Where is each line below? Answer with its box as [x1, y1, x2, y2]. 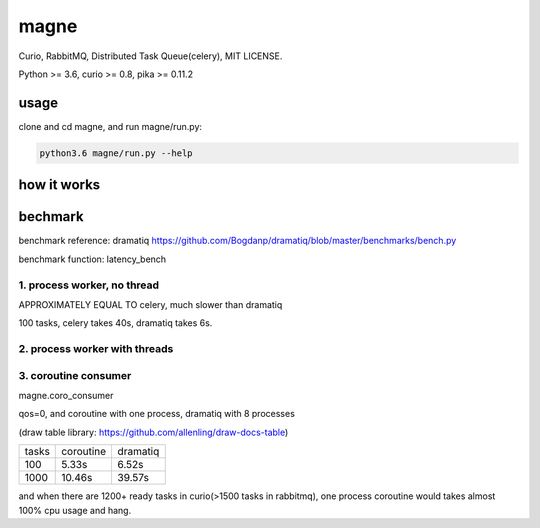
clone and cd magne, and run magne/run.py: [18, 120, 203, 132]
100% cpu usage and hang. [18, 504, 132, 516]
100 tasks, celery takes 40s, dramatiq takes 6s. [18, 317, 213, 329]
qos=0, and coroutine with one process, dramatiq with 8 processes [18, 408, 295, 420]
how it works [18, 176, 101, 194]
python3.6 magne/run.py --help [39, 147, 194, 159]
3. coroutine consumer [18, 368, 132, 382]
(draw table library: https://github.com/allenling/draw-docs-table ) [18, 426, 289, 438]
